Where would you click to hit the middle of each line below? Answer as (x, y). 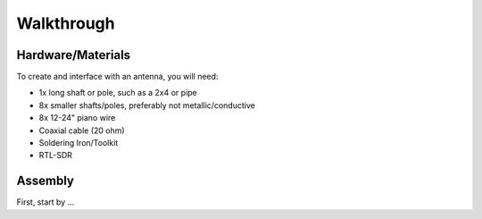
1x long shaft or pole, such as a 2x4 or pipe (118, 93)
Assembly (46, 181)
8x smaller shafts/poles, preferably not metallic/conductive (147, 105)
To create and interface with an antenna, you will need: (117, 77)
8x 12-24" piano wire (77, 118)
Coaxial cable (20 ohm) (82, 131)
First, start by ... (46, 202)
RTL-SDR (56, 156)
